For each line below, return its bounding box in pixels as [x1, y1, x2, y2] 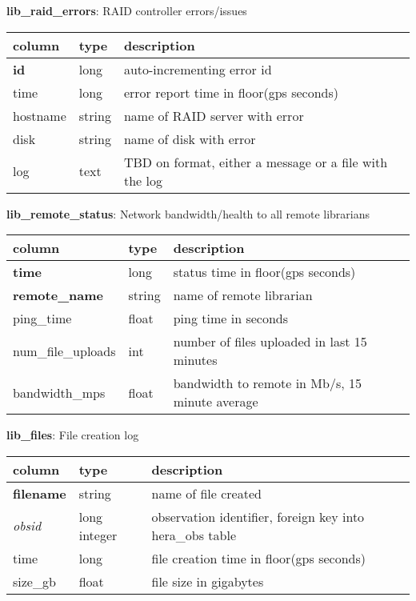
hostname [13, 106, 66, 125]
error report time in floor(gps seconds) [123, 82, 339, 102]
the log [123, 170, 162, 190]
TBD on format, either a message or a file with [123, 152, 388, 171]
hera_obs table [151, 525, 236, 544]
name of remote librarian [173, 286, 313, 305]
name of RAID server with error [123, 106, 304, 125]
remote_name [13, 286, 103, 305]
